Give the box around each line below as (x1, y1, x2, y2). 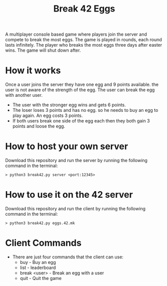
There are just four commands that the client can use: (12, 254, 124, 260)
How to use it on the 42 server (5, 189, 133, 201)
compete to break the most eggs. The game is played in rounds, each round (5, 37, 162, 43)
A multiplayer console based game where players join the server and (5, 31, 147, 38)
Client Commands (5, 237, 82, 249)
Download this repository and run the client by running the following (5, 206, 146, 211)
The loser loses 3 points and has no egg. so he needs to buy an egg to (12, 107, 158, 113)
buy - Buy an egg (20, 259, 56, 265)
